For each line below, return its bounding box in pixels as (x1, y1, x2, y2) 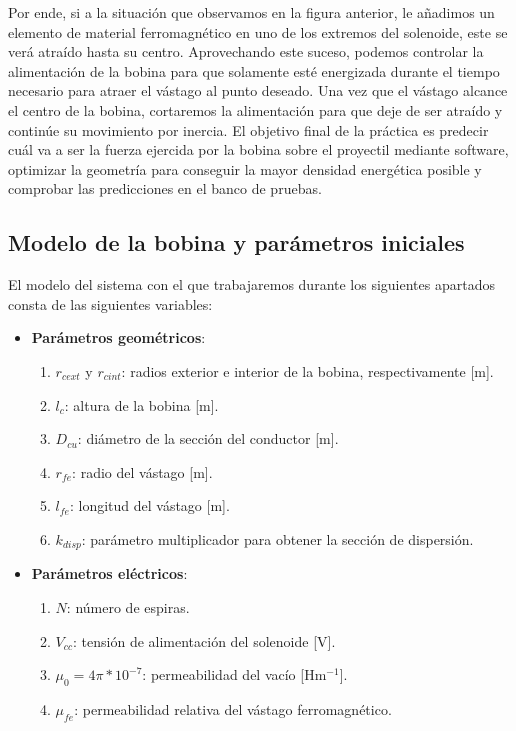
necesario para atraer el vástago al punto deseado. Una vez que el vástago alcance (8, 80, 508, 101)
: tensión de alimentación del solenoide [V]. (73, 630, 336, 651)
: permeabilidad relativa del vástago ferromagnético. (74, 698, 392, 719)
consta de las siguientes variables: (8, 293, 213, 314)
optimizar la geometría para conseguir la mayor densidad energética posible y (8, 158, 482, 179)
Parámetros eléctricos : (31, 563, 188, 584)
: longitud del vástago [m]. (69, 495, 230, 516)
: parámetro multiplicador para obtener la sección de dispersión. (81, 528, 474, 549)
